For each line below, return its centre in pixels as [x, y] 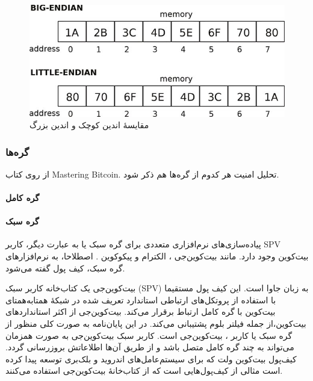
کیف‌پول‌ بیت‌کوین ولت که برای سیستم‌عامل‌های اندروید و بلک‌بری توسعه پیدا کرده [151, 358]
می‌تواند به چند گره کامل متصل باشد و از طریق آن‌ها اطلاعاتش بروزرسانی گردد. [150, 347]
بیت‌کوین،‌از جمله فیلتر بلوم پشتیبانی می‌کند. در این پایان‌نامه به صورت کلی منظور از [156, 324]
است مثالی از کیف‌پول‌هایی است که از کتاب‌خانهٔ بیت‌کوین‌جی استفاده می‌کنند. [144, 370]
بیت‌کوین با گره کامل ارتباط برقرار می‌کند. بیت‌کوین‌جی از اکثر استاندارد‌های [141, 311]
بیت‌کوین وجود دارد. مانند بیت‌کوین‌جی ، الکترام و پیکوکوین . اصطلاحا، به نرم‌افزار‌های [157, 256]
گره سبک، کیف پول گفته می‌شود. [65, 268]
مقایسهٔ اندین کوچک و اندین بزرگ [89, 125]
